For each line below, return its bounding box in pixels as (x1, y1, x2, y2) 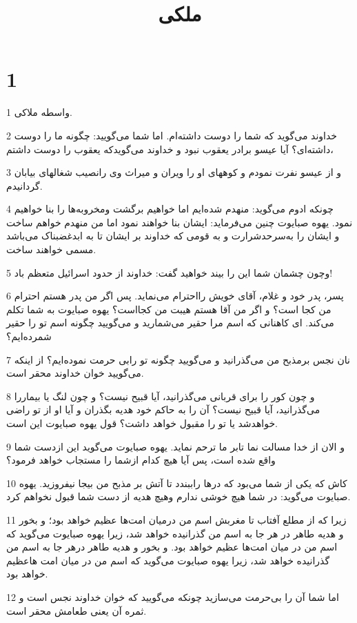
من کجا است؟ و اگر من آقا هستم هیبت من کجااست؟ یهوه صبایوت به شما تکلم (6, 301, 331, 316)
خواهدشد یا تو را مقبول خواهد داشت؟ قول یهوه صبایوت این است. (6, 416, 278, 430)
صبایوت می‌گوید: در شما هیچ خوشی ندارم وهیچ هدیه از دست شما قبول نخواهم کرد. (6, 489, 351, 504)
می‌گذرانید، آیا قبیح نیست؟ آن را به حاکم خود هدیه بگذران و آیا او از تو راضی (6, 402, 320, 417)
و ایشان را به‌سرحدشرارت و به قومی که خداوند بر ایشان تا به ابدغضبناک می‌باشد (6, 228, 340, 243)
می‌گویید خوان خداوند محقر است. (6, 366, 144, 380)
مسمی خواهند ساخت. (6, 242, 96, 257)
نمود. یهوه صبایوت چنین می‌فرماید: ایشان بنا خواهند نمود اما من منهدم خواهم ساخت (6, 215, 353, 229)
